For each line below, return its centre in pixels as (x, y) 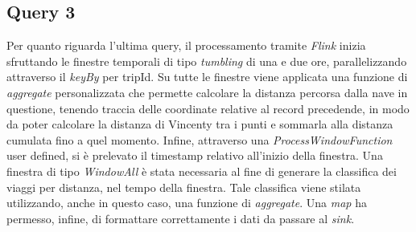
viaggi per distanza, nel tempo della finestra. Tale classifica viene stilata (184, 187)
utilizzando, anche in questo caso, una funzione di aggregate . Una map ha (187, 203)
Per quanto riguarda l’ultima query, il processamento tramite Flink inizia (186, 45)
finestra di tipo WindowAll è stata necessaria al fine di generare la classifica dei (202, 171)
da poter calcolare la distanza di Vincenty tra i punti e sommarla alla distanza (200, 124)
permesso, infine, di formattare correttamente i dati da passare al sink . (181, 218)
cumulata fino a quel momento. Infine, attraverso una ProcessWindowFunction (200, 139)
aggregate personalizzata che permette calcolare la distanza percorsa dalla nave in (207, 92)
